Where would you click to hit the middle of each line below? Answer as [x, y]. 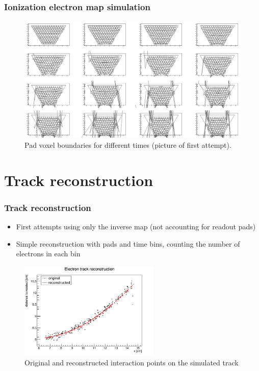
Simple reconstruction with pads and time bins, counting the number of [128, 243]
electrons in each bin [48, 254]
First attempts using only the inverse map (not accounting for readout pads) [136, 226]
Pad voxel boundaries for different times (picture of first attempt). [128, 144]
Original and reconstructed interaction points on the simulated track [132, 362]
